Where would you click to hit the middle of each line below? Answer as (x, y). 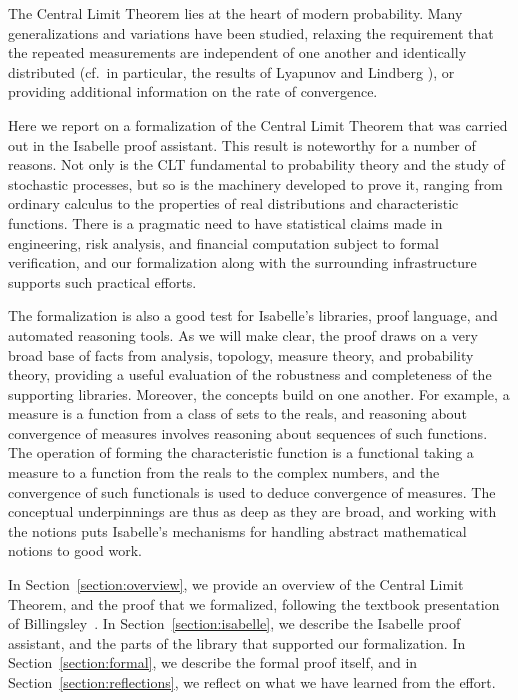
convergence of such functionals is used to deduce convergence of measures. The (252, 491)
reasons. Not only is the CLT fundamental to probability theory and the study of (256, 164)
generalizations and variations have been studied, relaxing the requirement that (251, 32)
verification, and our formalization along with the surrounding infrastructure (242, 262)
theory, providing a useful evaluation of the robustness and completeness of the (250, 374)
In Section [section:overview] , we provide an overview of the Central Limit (236, 584)
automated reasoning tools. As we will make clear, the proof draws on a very (243, 334)
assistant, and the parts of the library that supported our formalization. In (237, 642)
